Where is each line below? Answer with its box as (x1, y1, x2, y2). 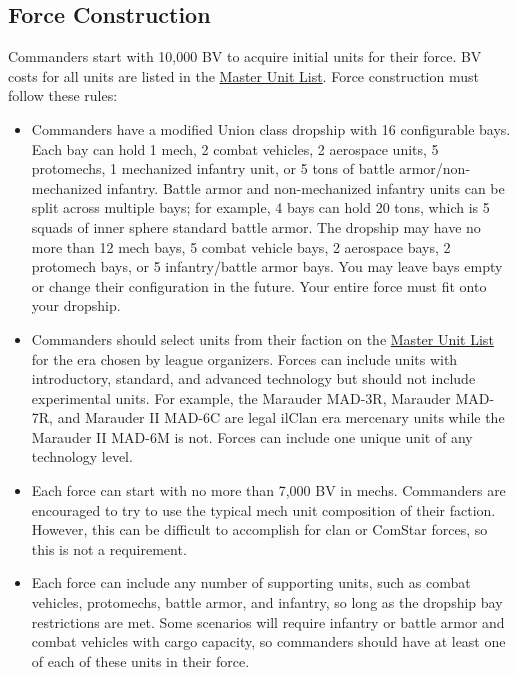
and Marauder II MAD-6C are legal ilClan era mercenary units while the (57, 407, 505, 428)
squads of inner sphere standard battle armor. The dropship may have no (31, 216, 481, 237)
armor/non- (399, 158, 471, 179)
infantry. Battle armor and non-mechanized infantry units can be (106, 177, 505, 198)
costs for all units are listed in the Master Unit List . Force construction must (8, 65, 479, 86)
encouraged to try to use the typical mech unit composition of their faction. (31, 499, 496, 520)
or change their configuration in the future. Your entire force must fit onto (31, 275, 487, 296)
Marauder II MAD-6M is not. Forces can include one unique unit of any (31, 426, 473, 447)
